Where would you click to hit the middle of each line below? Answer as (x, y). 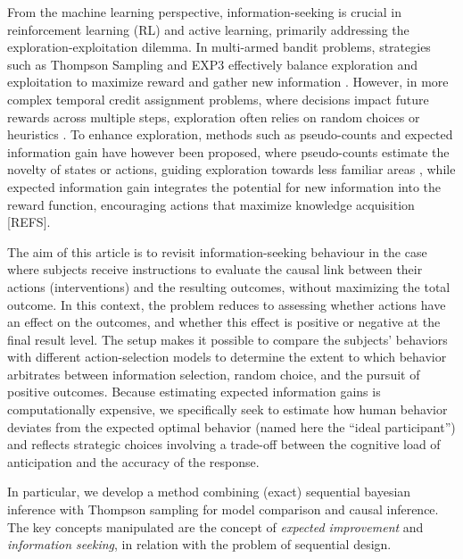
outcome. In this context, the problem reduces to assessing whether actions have (227, 304)
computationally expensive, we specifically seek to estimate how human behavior (227, 409)
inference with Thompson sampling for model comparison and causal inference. (223, 509)
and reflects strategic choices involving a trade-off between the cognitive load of (224, 444)
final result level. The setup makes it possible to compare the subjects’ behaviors (227, 339)
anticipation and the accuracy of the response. (133, 461)
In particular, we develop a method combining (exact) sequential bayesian (209, 492)
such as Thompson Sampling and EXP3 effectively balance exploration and (212, 64)
